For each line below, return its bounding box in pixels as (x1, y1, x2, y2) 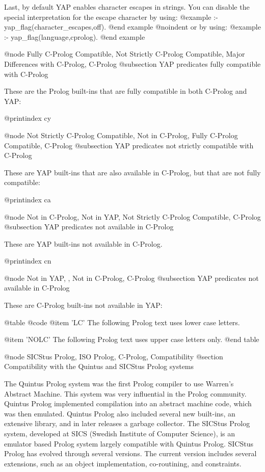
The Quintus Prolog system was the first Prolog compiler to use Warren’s (4, 378, 234, 389)
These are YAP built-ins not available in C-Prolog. (4, 238, 163, 249)
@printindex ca (4, 194, 51, 204)
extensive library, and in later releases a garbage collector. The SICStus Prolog (4, 418, 250, 429)
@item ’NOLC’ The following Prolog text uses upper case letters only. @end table (4, 334, 259, 345)
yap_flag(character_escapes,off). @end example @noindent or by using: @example (4, 21, 261, 32)
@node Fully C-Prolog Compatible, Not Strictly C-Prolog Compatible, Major (4, 48, 245, 59)
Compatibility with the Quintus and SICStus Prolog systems (4, 361, 194, 372)
